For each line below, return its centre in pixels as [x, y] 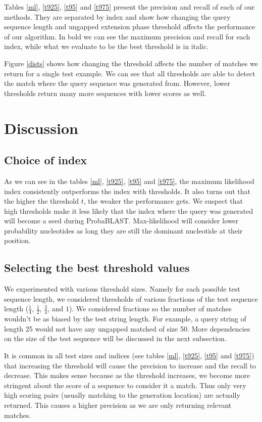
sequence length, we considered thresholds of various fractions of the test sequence [131, 298]
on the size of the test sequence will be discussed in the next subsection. [115, 338]
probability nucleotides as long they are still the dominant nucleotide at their [123, 230]
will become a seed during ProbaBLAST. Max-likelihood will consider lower [121, 221]
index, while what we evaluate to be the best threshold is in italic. [107, 46]
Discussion [41, 128]
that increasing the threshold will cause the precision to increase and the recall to [130, 365]
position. [17, 240]
